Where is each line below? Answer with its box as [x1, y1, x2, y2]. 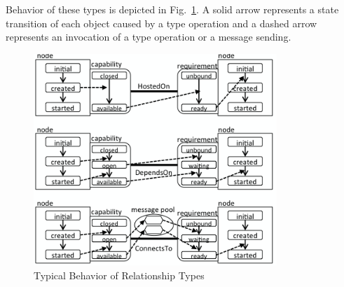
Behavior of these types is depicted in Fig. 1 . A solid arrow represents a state [6, 2, 339, 16]
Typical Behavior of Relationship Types [34, 267, 205, 282]
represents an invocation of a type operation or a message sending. [6, 29, 291, 44]
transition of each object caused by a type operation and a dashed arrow [6, 15, 317, 30]
